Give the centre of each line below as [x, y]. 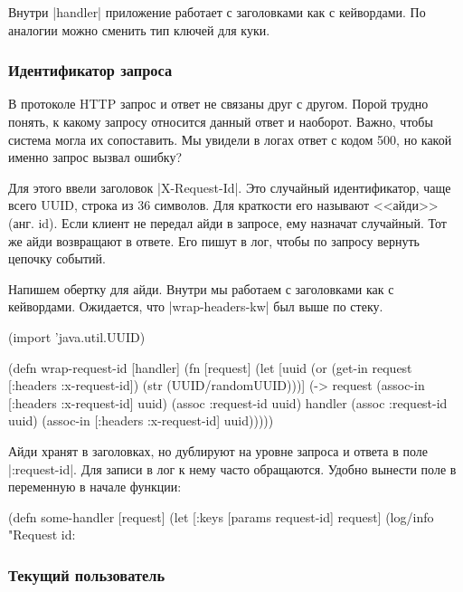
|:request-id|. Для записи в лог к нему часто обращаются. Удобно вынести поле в [232, 468]
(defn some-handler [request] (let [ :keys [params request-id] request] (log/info [221, 516]
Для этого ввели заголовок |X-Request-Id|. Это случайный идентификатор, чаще [230, 187]
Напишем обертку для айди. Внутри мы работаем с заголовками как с [201, 288]
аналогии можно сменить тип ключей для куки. [139, 29]
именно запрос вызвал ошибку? [95, 157]
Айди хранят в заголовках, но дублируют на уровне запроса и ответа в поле [218, 450]
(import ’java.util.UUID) [77, 336]
